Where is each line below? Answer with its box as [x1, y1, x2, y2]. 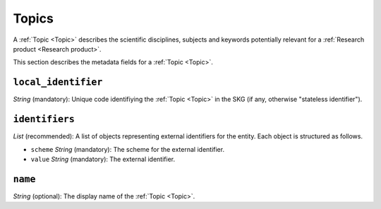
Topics [13, 11, 54, 26]
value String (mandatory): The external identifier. [30, 155, 176, 163]
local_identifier [13, 76, 103, 88]
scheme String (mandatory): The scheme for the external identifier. [30, 145, 225, 153]
